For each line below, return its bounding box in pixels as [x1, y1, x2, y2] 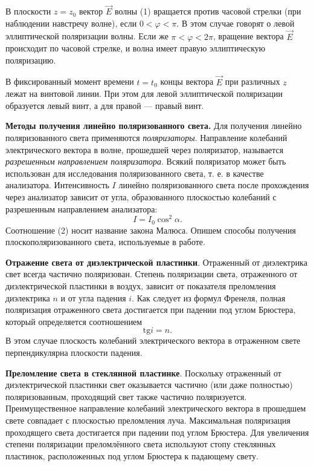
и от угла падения [60, 291, 126, 304]
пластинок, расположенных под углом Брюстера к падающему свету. [5, 449, 258, 462]
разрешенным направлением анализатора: [5, 202, 158, 215]
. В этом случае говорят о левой [176, 16, 295, 29]
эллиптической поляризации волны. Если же [5, 30, 168, 42]
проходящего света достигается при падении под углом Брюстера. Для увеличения [5, 425, 309, 438]
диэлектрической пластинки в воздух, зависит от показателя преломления [5, 280, 276, 292]
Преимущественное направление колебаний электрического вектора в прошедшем [5, 402, 306, 415]
